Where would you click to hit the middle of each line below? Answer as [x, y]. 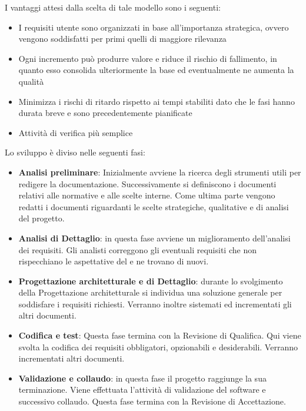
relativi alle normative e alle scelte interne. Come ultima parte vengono [147, 195]
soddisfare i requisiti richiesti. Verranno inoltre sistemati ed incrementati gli [155, 304]
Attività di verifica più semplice [76, 132]
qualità [31, 81]
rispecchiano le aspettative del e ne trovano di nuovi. [114, 261]
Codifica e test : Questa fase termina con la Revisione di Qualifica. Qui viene [160, 335]
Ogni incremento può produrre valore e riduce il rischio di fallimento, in [148, 58]
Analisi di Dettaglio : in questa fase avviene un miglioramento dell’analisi [154, 238]
